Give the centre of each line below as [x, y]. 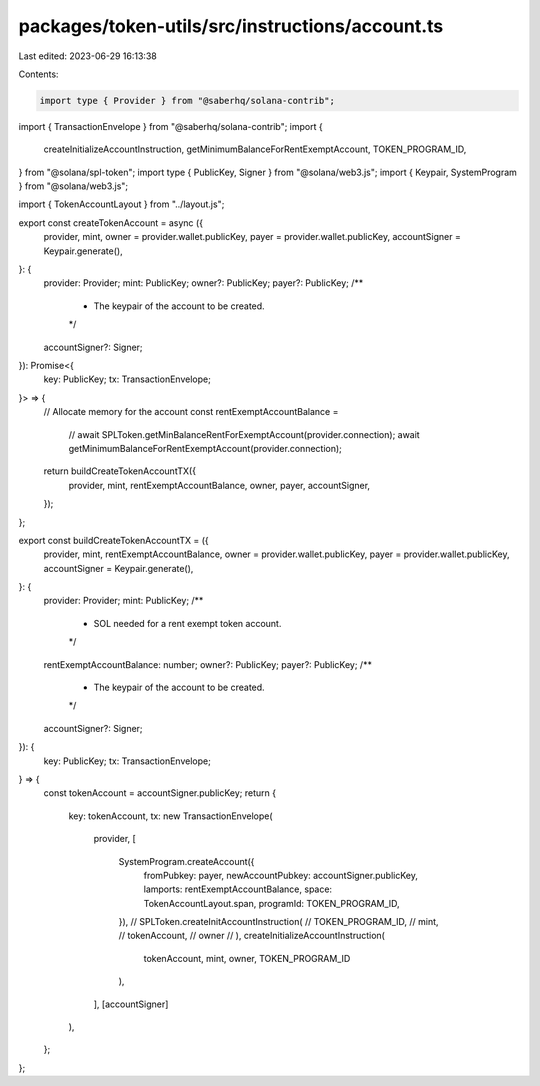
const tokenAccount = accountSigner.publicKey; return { [160, 793]
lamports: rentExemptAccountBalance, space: [238, 889]
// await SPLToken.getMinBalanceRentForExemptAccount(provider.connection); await [244, 434]
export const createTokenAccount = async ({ [111, 222]
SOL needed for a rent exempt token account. [187, 623]
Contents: [38, 74]
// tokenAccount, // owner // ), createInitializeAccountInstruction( [251, 936]
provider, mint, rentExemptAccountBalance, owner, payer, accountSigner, [219, 485]
